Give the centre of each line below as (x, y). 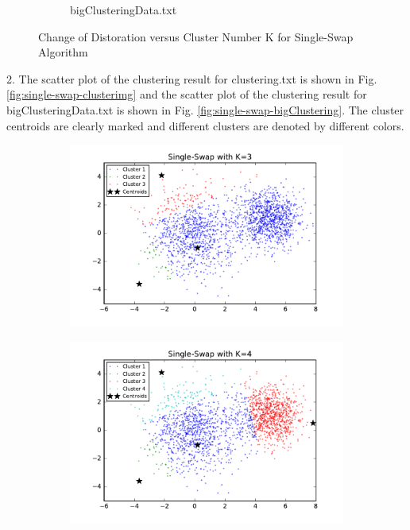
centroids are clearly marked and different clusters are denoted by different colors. (205, 125)
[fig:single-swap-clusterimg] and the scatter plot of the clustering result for (187, 94)
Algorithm (63, 52)
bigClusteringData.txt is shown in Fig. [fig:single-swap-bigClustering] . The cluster (205, 109)
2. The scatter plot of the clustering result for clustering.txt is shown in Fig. (192, 78)
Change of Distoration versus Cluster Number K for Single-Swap (196, 36)
